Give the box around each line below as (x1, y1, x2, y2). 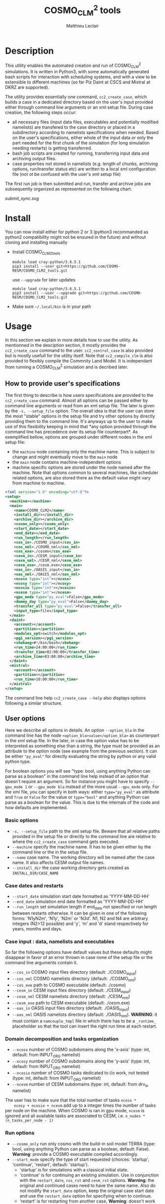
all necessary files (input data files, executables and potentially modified (12, 119, 159, 125)
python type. (5, 758, 31, 764)
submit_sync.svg (5, 196, 39, 201)
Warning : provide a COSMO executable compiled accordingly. (12, 1151, 138, 1157)
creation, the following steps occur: (5, 110, 77, 115)
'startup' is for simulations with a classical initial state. (19, 1167, 129, 1173)
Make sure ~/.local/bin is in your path (12, 303, 91, 309)
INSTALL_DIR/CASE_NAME (12, 870, 59, 876)
